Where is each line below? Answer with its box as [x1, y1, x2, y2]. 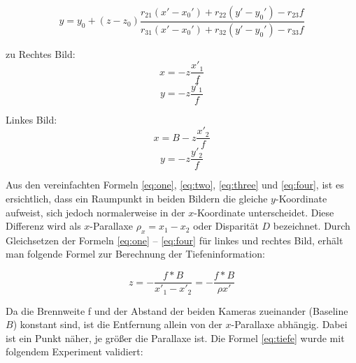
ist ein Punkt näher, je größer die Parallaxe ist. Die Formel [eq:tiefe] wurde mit [6, 330, 345, 345]
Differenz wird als [6, 218, 81, 233]
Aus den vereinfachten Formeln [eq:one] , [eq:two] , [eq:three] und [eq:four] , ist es [6, 177, 344, 192]
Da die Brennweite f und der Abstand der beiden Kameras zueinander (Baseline [6, 303, 348, 318]
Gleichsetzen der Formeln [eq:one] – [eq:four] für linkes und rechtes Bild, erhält [6, 232, 343, 247]
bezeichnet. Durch [273, 218, 350, 233]
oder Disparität [193, 218, 259, 233]
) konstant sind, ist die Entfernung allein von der [13, 317, 222, 332]
